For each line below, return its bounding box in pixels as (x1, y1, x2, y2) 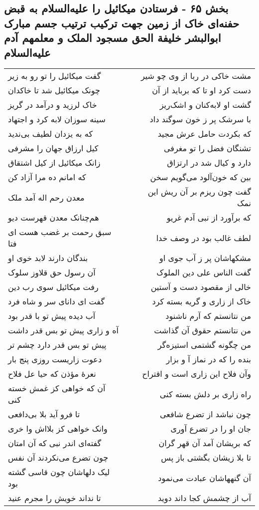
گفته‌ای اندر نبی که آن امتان (8, 437, 102, 449)
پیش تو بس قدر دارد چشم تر (8, 339, 107, 351)
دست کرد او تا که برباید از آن (152, 84, 251, 96)
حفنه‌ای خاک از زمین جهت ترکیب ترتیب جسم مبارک (4, 15, 240, 30)
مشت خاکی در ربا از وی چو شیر (140, 70, 251, 82)
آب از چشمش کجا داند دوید (157, 492, 251, 504)
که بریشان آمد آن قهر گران (158, 437, 251, 449)
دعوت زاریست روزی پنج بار (8, 353, 102, 365)
